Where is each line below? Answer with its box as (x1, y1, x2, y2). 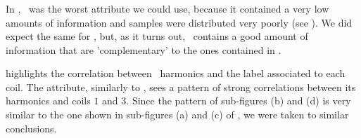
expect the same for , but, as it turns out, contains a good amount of (6, 29, 308, 43)
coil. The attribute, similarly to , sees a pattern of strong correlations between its (6, 79, 356, 94)
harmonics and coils (6, 93, 91, 108)
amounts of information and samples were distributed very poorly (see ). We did (6, 15, 353, 29)
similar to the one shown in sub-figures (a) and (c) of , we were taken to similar (6, 107, 349, 122)
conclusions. (6, 120, 57, 135)
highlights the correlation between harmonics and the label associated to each (6, 66, 346, 81)
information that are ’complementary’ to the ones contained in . (6, 42, 281, 57)
